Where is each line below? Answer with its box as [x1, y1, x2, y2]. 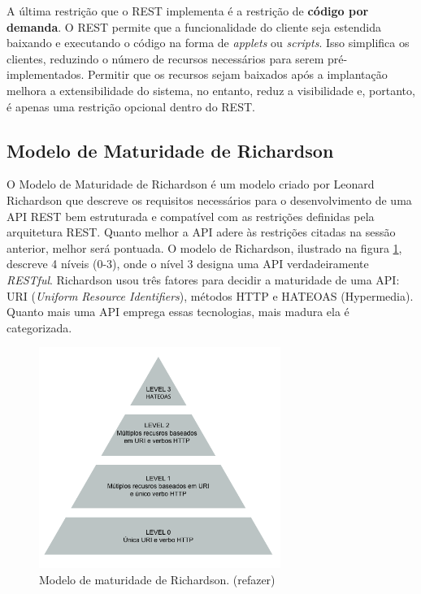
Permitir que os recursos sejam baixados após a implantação [88, 66, 388, 83]
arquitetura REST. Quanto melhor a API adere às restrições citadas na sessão [7, 223, 396, 241]
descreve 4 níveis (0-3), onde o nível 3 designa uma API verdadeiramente [7, 255, 369, 272]
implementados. [7, 66, 85, 83]
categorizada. [7, 319, 72, 336]
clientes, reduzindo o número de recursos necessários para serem [7, 50, 324, 67]
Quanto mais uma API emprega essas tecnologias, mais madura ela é [7, 303, 349, 320]
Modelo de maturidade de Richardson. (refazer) [39, 570, 276, 587]
